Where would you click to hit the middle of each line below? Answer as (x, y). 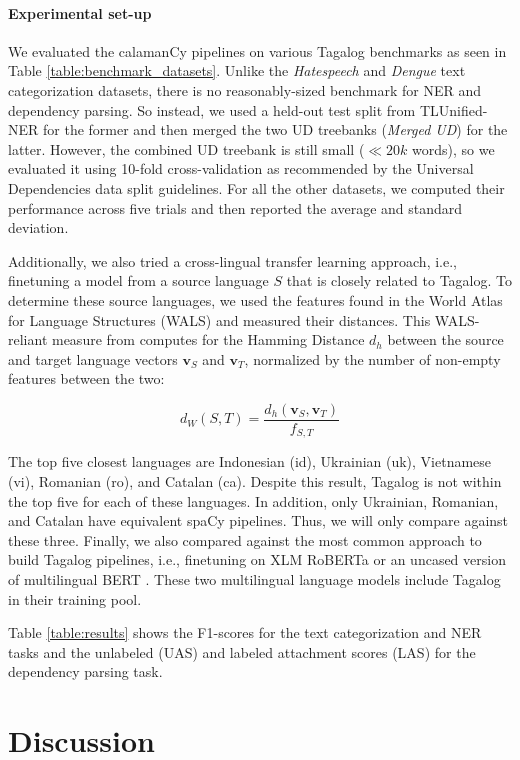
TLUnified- (453, 109)
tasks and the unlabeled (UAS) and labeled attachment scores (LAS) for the (242, 651)
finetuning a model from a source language (138, 280)
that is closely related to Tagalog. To (399, 280)
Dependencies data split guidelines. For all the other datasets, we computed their (256, 187)
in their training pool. (75, 598)
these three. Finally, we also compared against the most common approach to (245, 539)
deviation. (38, 227)
